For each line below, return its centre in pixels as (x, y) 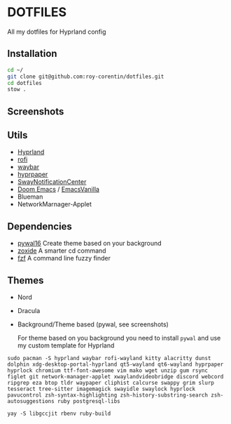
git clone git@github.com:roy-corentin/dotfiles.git (86, 77)
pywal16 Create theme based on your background (90, 244)
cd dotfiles (24, 83)
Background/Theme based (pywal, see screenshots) (93, 324)
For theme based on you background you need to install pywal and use (119, 338)
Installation (32, 54)
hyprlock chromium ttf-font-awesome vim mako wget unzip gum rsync (108, 371)
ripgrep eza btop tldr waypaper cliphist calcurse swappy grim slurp (111, 383)
